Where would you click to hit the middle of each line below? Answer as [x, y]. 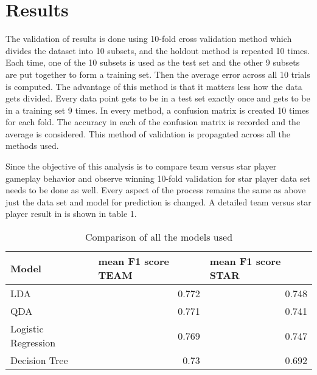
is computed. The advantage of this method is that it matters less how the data [154, 86]
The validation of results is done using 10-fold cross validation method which [149, 39]
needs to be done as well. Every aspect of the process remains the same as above [156, 190]
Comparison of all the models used [159, 237]
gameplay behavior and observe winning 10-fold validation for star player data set [158, 178]
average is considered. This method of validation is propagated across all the [148, 133]
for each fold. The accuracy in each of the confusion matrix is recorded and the [153, 122]
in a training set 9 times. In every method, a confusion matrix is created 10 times [157, 110]
